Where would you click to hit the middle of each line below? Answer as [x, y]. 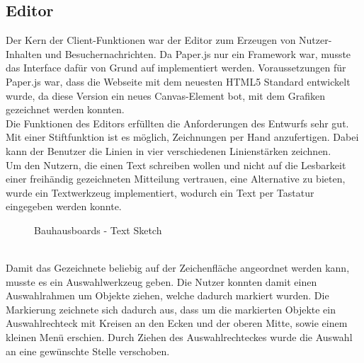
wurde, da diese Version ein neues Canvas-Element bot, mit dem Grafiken [166, 95]
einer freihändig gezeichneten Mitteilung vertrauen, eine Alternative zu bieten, [176, 179]
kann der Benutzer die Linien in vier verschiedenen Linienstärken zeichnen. [169, 150]
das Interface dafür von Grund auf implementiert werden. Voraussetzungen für [176, 68]
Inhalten [24, 53]
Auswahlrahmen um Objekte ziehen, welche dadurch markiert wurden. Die [167, 295]
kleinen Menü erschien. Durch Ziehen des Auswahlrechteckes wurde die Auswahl [179, 337]
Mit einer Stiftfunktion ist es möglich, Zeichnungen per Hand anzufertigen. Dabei [182, 137]
